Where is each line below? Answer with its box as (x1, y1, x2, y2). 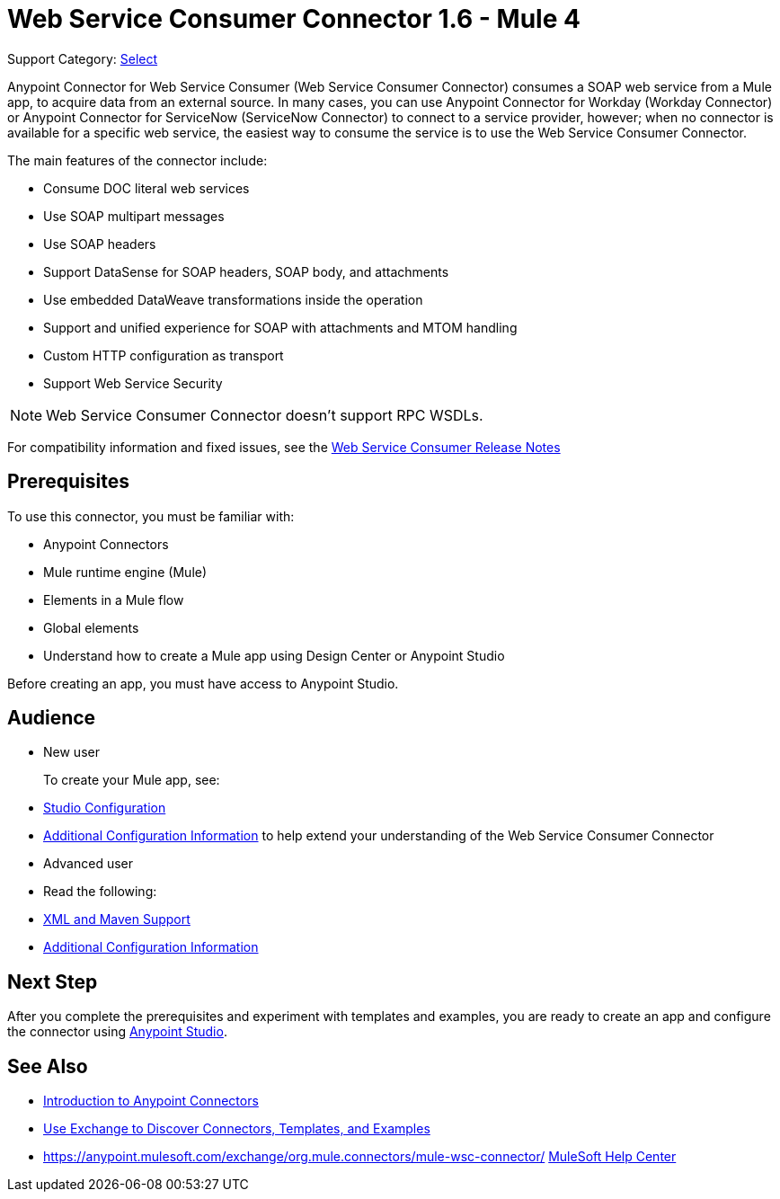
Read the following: (43, 884, 157, 900)
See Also (7, 1054, 88, 1078)
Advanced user (43, 856, 134, 872)
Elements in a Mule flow (43, 591, 184, 608)
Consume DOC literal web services (43, 180, 250, 196)
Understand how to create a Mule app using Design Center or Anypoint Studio (43, 647, 505, 663)
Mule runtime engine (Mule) (43, 564, 208, 580)
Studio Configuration (43, 800, 166, 816)
